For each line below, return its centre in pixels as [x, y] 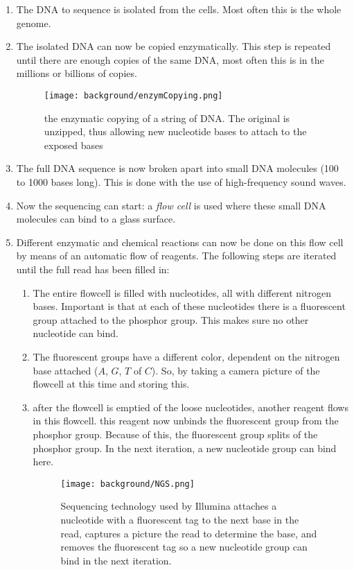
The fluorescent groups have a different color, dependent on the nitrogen [186, 356]
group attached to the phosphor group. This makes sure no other [171, 319]
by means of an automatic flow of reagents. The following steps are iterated [176, 256]
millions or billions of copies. [77, 73]
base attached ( [65, 370]
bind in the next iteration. [116, 560]
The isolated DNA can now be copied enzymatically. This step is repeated [174, 46]
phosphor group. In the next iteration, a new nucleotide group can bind [185, 448]
